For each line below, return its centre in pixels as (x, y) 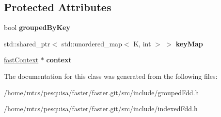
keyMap (189, 43)
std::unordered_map (92, 43)
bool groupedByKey (37, 27)
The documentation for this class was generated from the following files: (111, 76)
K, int (142, 43)
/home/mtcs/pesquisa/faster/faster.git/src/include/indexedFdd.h (101, 109)
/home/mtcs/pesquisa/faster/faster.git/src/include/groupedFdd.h (102, 92)
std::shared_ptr (27, 43)
